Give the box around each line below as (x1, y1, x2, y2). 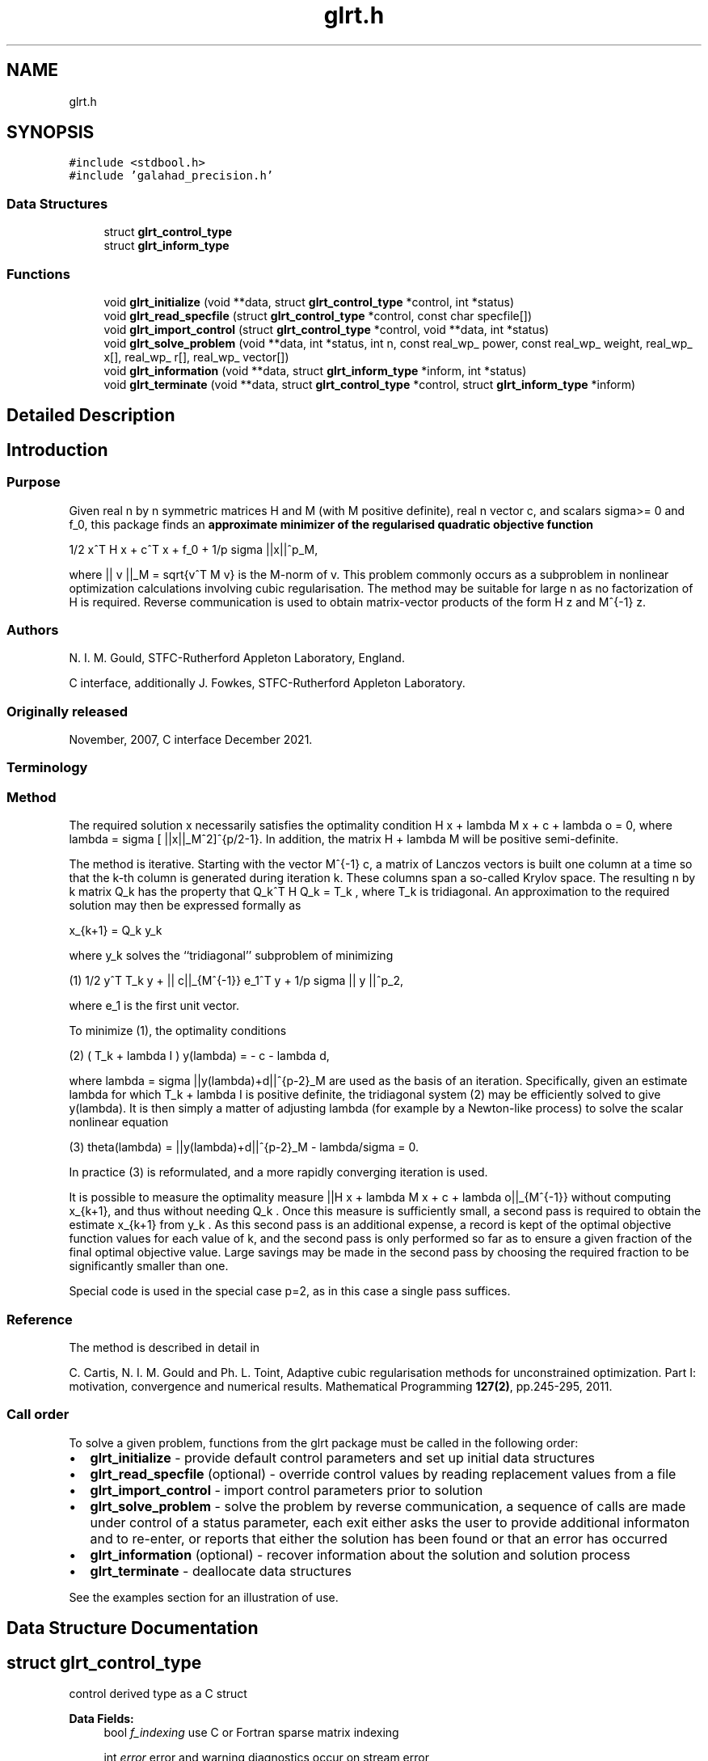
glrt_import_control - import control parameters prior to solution (90, 1481, 483, 1498)
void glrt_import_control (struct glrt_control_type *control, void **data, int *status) (103, 322, 550, 336)
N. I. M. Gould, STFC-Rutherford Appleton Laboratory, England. (69, 651, 405, 665)
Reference (6, 1311, 73, 1328)
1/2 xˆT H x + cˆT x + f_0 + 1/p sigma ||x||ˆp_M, (69, 542, 318, 556)
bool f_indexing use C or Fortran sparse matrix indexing (103, 1725, 399, 1739)
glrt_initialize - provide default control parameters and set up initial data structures (90, 1449, 596, 1466)
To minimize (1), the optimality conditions (69, 1024, 287, 1038)
